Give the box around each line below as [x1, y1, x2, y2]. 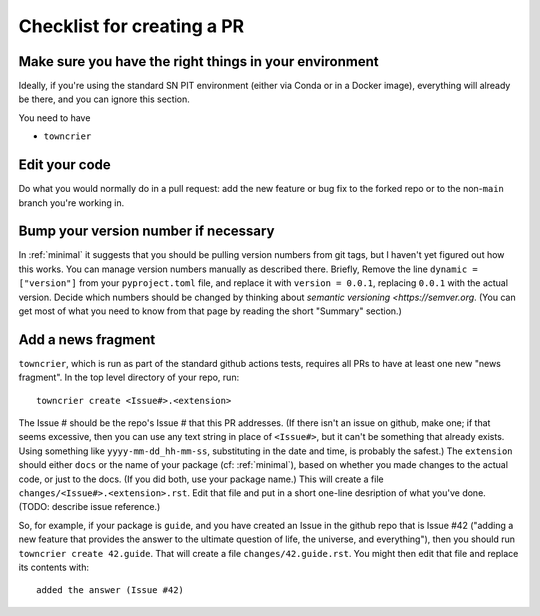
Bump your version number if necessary [18, 223, 275, 240]
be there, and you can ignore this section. [18, 93, 190, 105]
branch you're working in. [18, 196, 125, 209]
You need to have [18, 111, 91, 124]
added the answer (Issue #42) [36, 585, 185, 596]
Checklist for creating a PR [18, 15, 245, 37]
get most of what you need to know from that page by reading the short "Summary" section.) [18, 305, 402, 317]
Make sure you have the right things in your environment [18, 53, 379, 70]
